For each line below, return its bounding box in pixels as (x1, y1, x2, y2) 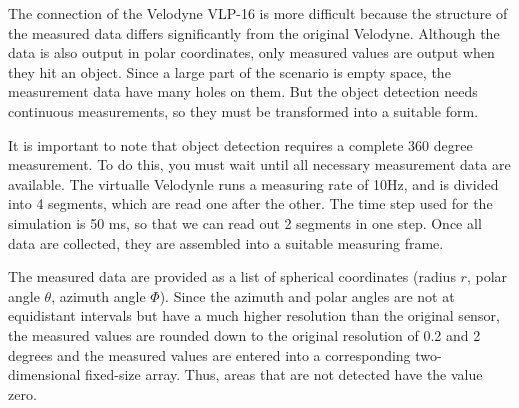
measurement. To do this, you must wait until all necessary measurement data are (8, 154, 511, 175)
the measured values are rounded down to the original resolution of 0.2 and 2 (8, 324, 481, 345)
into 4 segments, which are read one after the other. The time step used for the (8, 193, 493, 214)
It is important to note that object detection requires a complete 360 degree (8, 134, 473, 155)
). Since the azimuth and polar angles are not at (159, 285, 455, 306)
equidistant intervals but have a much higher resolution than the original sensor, (8, 305, 500, 326)
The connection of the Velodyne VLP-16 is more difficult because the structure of (8, 3, 508, 23)
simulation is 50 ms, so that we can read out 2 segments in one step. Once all (8, 212, 482, 233)
